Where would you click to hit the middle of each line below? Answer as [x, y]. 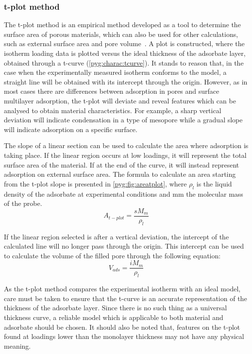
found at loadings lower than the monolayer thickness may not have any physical [124, 336]
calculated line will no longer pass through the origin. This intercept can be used [124, 246]
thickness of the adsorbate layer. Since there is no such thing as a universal [116, 308]
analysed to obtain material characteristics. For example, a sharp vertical [113, 110]
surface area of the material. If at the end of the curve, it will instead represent [122, 164]
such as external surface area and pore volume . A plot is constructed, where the [124, 43]
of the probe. [23, 203]
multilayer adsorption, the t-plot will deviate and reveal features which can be [120, 100]
